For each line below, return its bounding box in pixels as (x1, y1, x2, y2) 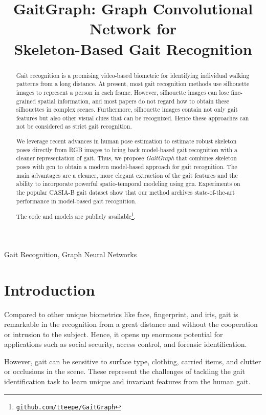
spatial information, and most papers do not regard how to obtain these (38, 96, 230, 105)
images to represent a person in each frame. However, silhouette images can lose (16, 88, 229, 96)
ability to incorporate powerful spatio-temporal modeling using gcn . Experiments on (16, 179, 240, 188)
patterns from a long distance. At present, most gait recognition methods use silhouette (16, 79, 250, 88)
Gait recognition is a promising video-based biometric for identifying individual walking (16, 71, 250, 79)
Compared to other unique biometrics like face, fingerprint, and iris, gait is (4, 308, 238, 319)
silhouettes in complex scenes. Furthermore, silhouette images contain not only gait (16, 105, 238, 114)
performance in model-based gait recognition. (16, 196, 137, 205)
